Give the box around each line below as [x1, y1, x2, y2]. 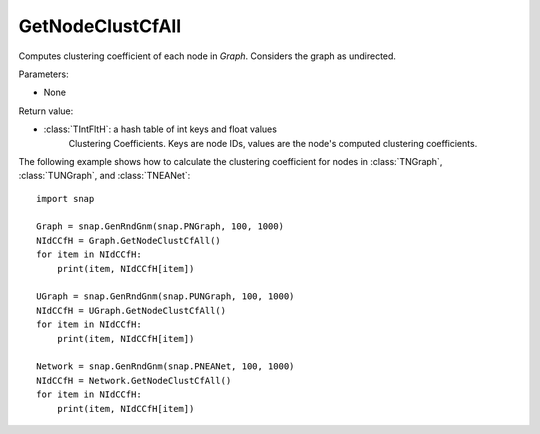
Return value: [18, 105, 74, 117]
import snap [36, 193, 95, 204]
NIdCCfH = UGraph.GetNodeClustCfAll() [36, 305, 227, 316]
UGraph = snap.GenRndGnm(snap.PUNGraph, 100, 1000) [36, 291, 295, 302]
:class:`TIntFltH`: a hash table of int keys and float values [43, 123, 277, 135]
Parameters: [18, 68, 69, 80]
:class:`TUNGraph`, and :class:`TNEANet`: [18, 170, 191, 182]
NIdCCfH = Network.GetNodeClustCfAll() [36, 375, 232, 386]
